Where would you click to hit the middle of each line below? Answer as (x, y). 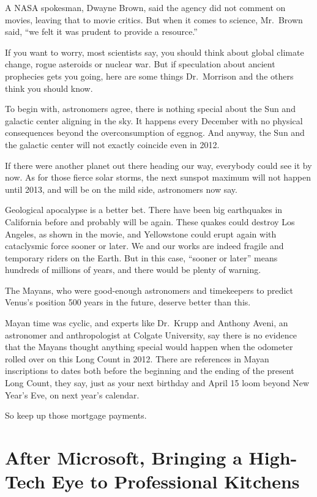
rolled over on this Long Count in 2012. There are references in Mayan (137, 358)
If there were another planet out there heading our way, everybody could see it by (158, 165)
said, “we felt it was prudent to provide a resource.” (101, 32)
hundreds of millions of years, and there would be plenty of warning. (133, 270)
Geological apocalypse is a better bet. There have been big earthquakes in (144, 210)
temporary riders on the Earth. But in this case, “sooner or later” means (141, 257)
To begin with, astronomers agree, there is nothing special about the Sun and (150, 109)
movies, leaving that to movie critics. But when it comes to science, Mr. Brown (154, 19)
